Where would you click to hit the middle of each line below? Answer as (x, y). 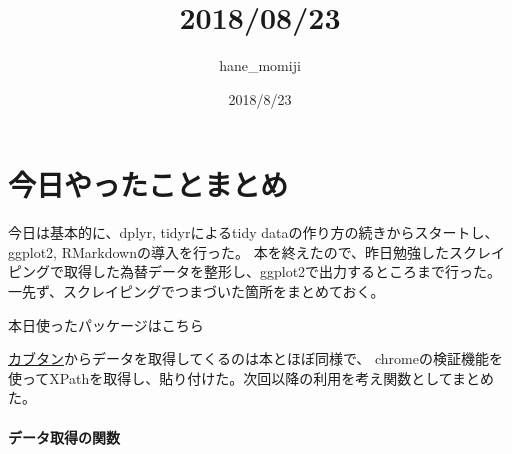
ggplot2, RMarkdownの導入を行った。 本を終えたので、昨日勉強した (229, 251)
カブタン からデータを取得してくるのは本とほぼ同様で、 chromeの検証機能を (255, 358)
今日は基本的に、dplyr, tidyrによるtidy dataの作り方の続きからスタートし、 (253, 232)
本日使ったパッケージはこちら (106, 324)
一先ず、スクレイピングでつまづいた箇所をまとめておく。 (196, 291)
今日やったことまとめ (148, 184)
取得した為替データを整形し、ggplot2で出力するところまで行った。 (282, 271)
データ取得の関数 (64, 436)
